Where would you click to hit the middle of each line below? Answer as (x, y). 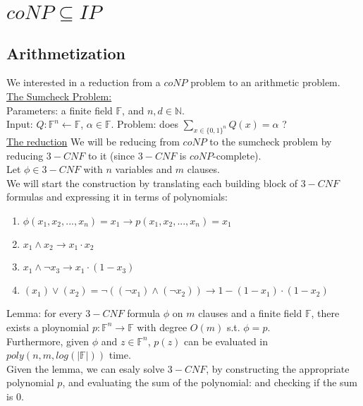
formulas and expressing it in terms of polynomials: (117, 197)
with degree (162, 327)
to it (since (111, 155)
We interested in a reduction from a (84, 82)
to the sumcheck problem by (271, 141)
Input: (20, 124)
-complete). (237, 155)
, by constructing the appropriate (278, 368)
